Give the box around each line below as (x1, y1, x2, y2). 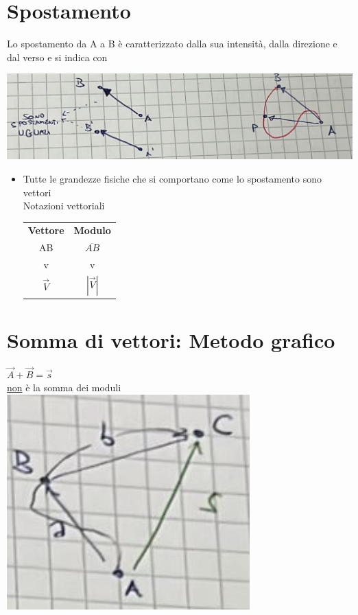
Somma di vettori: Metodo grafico (7, 325, 335, 353)
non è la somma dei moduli (7, 380, 121, 395)
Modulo (73, 223, 111, 237)
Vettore (27, 223, 64, 237)
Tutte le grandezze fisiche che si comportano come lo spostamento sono (23, 171, 322, 185)
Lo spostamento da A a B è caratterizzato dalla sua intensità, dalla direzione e (7, 36, 337, 51)
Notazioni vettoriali (23, 198, 105, 213)
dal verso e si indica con (7, 49, 108, 64)
